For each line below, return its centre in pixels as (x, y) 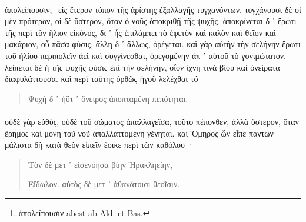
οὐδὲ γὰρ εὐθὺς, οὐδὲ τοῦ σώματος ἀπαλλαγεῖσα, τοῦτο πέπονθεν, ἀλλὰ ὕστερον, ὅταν (152, 121)
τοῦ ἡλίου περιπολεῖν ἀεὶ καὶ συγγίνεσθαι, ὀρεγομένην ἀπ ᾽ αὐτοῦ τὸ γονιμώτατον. (146, 56)
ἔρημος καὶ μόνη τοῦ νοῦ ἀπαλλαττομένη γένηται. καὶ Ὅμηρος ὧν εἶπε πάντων (139, 133)
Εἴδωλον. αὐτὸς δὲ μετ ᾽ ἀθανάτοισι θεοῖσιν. (104, 184)
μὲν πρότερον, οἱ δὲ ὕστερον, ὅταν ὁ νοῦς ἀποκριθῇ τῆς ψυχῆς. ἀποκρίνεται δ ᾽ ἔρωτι (151, 21)
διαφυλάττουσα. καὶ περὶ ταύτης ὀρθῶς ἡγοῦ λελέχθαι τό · (106, 79)
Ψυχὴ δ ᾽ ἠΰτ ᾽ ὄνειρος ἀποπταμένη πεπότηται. (108, 98)
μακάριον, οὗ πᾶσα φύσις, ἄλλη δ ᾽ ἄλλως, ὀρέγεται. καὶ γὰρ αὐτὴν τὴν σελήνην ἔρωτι (153, 44)
